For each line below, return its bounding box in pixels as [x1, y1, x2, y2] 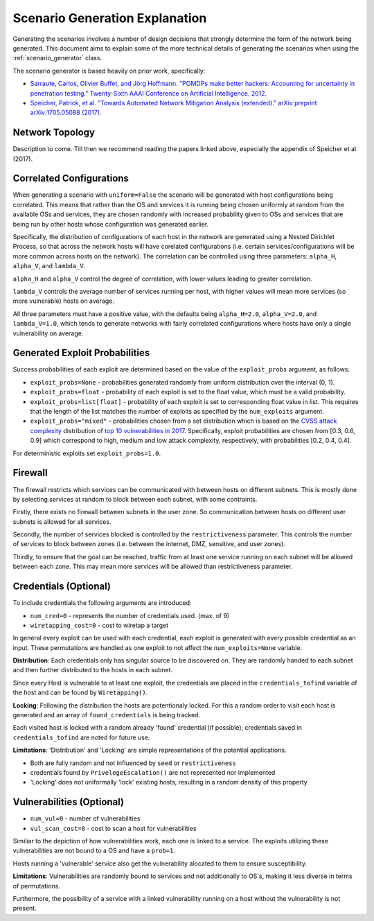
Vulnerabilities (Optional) [12, 796, 125, 808]
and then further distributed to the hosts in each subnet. [12, 666, 173, 674]
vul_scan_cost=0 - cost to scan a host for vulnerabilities [30, 824, 197, 832]
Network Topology [12, 127, 95, 139]
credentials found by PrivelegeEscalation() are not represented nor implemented [30, 769, 276, 776]
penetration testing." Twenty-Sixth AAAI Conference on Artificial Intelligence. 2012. [30, 89, 267, 97]
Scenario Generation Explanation [12, 10, 207, 26]
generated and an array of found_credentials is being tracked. [12, 711, 201, 719]
